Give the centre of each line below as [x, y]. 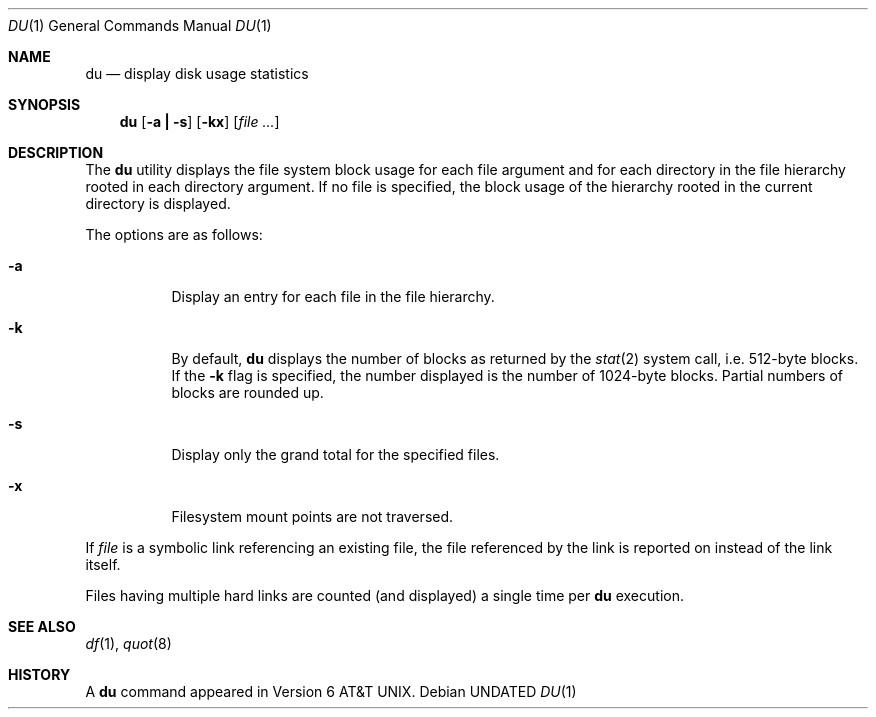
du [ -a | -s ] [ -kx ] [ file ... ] [199, 121]
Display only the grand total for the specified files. [335, 454]
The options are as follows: [174, 234]
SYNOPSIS [44, 104]
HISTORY [39, 674]
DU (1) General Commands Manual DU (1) [140, 25]
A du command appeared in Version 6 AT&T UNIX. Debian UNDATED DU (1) [331, 691]
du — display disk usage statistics [197, 73]
